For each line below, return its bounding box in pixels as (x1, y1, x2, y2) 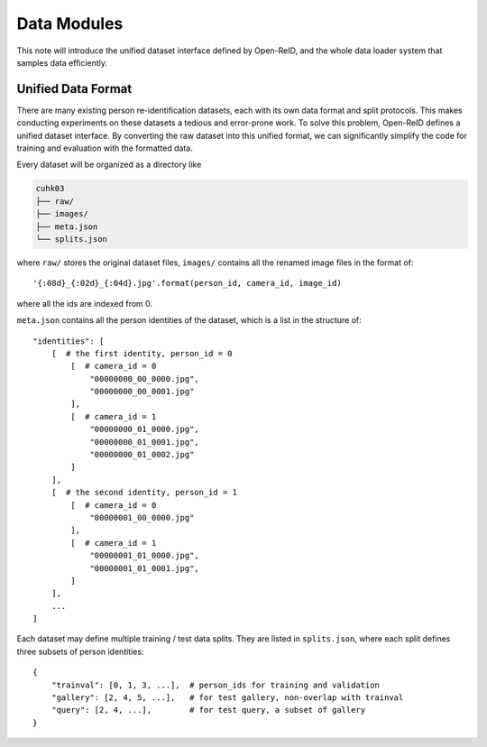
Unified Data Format (16, 81, 133, 97)
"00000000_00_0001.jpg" (89, 386, 195, 397)
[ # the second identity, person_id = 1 (51, 487, 238, 498)
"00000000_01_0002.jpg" (89, 449, 195, 460)
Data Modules (16, 14, 124, 33)
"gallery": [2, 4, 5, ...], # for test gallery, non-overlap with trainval (51, 693, 404, 703)
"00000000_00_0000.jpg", (89, 373, 200, 383)
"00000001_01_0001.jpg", (89, 563, 200, 573)
